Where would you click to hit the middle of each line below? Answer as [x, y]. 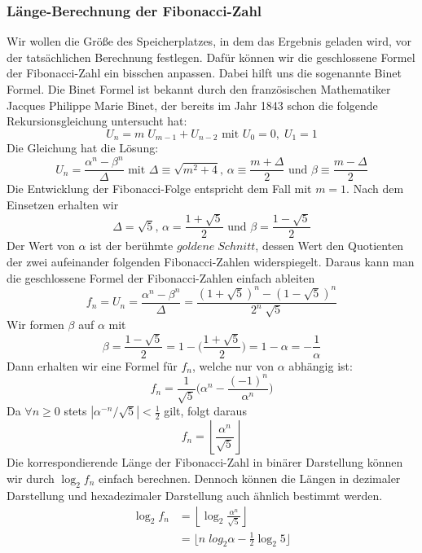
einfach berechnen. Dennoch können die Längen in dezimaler [250, 478]
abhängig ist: [321, 365]
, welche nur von [233, 365]
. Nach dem [375, 189]
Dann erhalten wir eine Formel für [92, 365]
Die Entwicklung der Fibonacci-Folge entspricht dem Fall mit [159, 189]
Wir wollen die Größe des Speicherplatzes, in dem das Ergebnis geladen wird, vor [209, 41]
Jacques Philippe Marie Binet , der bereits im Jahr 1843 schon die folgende [192, 105]
